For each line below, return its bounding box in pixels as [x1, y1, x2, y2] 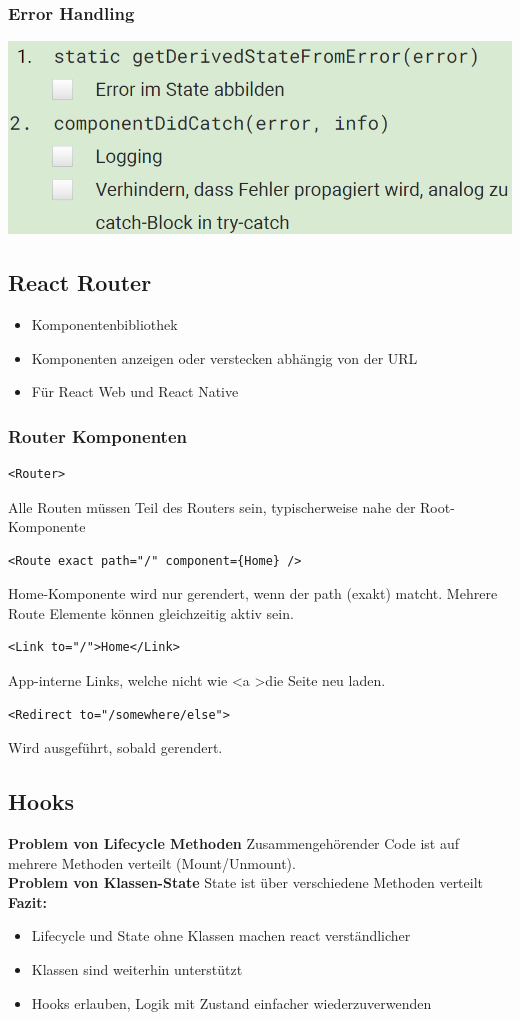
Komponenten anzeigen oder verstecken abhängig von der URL [31, 347, 418, 368]
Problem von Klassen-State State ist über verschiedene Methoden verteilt [8, 872, 484, 893]
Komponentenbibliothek [31, 313, 178, 334]
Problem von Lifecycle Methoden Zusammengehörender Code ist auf [8, 833, 459, 854]
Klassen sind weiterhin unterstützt [31, 959, 243, 980]
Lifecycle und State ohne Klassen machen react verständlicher [31, 925, 411, 946]
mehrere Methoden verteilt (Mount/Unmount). [8, 852, 296, 873]
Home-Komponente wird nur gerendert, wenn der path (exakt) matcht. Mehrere [8, 583, 498, 604]
